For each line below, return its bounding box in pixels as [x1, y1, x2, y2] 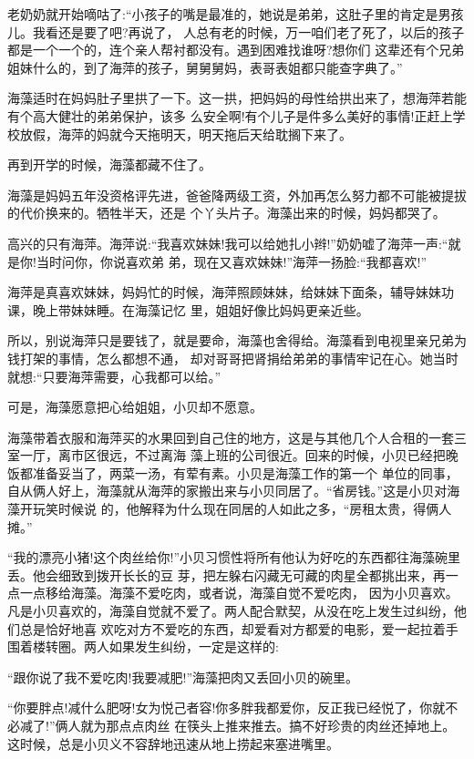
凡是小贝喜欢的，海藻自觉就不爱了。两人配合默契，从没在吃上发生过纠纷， [7, 601, 454, 621]
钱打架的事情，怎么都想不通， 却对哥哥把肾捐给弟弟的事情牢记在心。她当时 [7, 348, 459, 367]
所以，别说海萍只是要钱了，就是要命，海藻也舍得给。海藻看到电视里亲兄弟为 [7, 331, 467, 350]
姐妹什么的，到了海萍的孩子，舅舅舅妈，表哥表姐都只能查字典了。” [7, 57, 403, 77]
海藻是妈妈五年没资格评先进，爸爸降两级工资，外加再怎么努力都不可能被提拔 [7, 185, 467, 204]
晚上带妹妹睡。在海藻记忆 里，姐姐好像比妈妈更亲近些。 [32, 300, 369, 319]
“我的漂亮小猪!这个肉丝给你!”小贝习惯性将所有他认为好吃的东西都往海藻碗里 [7, 548, 460, 567]
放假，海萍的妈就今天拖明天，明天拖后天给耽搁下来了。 [19, 124, 352, 143]
